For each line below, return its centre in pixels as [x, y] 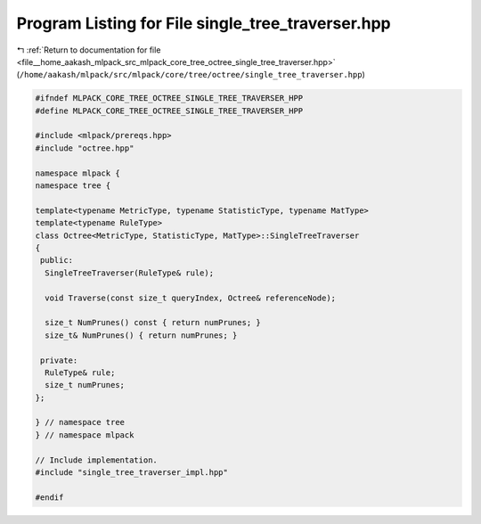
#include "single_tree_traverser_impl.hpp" [132, 473]
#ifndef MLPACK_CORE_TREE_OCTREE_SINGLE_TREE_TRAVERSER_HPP [169, 98]
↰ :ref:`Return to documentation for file [89, 50]
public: [57, 260]
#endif [49, 497]
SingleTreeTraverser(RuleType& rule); [129, 273]
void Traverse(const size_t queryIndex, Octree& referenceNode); [191, 298]
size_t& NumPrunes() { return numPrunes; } [141, 335]
